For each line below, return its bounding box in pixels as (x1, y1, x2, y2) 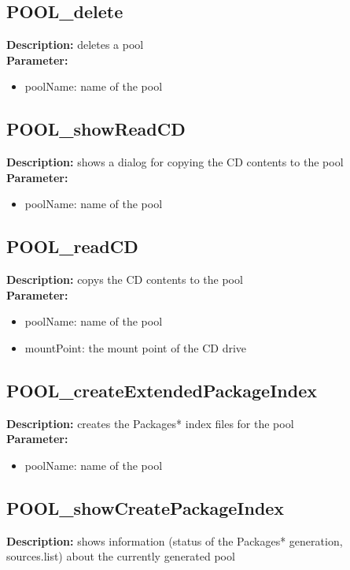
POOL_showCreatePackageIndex (6, 495, 285, 520)
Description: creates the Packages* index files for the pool (6, 415, 294, 431)
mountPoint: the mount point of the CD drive (24, 339, 247, 356)
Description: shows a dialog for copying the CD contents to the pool (6, 154, 344, 170)
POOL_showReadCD (6, 117, 186, 141)
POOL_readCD (6, 234, 138, 259)
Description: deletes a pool (6, 36, 144, 53)
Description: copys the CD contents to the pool (6, 271, 243, 288)
